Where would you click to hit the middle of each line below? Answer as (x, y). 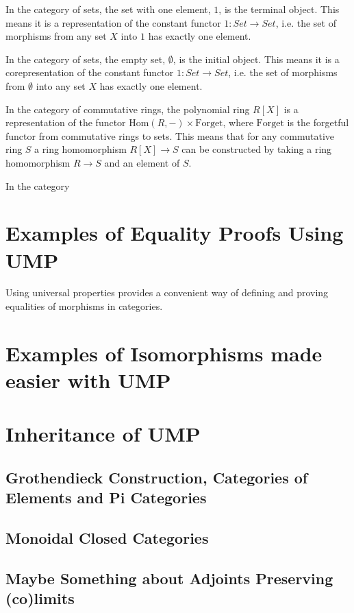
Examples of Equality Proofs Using (175, 233)
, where (238, 122)
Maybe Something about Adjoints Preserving (169, 578)
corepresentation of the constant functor (90, 72)
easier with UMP (88, 380)
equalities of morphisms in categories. (84, 306)
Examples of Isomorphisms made (164, 353)
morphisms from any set (56, 36)
